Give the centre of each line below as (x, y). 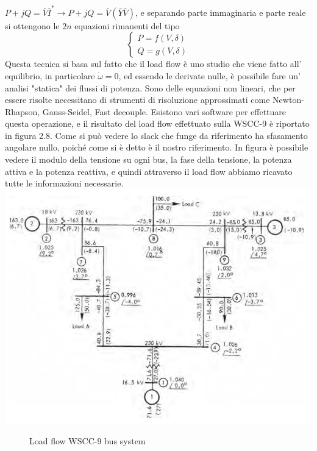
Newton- (288, 100)
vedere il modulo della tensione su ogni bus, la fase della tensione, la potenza (148, 159)
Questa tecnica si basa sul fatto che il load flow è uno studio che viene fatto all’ (153, 64)
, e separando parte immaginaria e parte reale (221, 12)
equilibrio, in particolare (50, 75)
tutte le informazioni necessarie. (64, 183)
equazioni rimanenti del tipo (127, 25)
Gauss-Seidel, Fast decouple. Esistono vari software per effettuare (164, 111)
